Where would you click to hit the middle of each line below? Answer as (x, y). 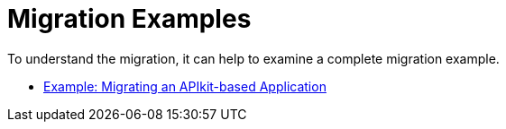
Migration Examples (129, 19)
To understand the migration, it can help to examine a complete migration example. (253, 58)
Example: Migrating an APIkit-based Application (185, 86)
